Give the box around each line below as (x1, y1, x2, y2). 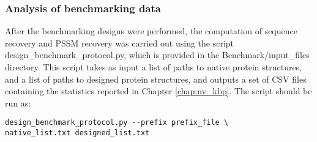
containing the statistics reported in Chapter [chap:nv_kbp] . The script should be (5, 84, 312, 97)
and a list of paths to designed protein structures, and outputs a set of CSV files (5, 72, 307, 85)
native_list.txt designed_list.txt (5, 129, 150, 138)
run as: (5, 96, 31, 109)
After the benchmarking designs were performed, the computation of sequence (5, 24, 297, 37)
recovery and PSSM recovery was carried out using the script (5, 36, 234, 49)
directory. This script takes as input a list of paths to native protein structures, (5, 61, 302, 73)
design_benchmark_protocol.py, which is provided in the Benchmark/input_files (5, 48, 310, 61)
